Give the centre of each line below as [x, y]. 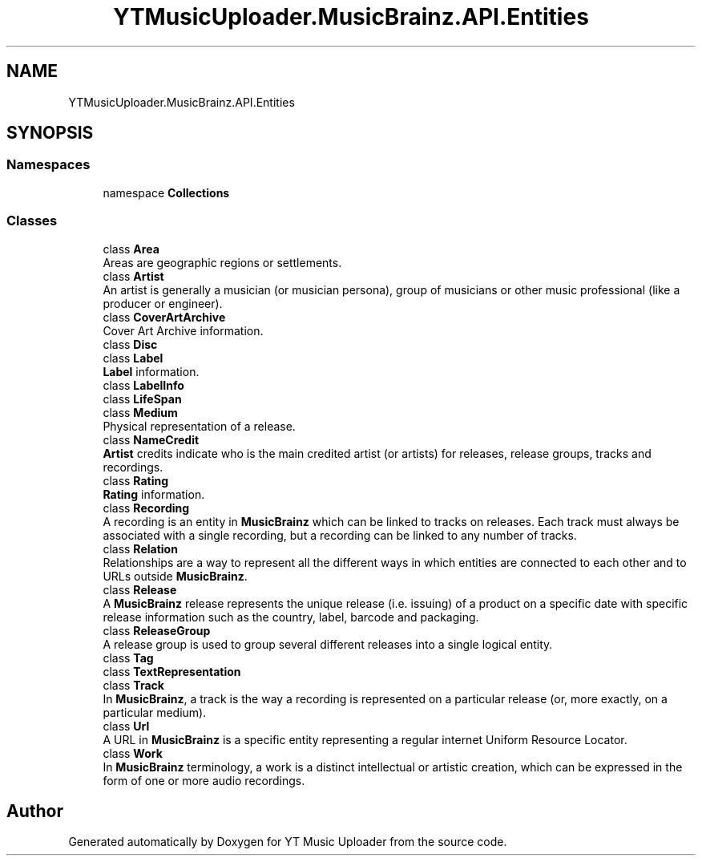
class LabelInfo [143, 385]
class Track [133, 685]
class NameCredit [151, 439]
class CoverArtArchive [164, 317]
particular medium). [155, 712]
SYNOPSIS [50, 133]
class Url [126, 726]
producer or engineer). [163, 303]
